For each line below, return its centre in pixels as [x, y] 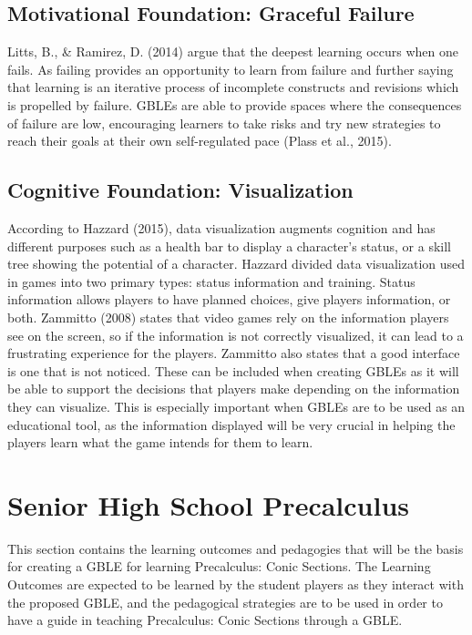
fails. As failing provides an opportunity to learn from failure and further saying [231, 69]
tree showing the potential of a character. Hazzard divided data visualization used [236, 264]
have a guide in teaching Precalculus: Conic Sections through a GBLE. [205, 620]
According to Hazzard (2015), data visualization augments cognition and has [221, 227]
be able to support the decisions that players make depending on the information [234, 389]
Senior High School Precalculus [209, 504]
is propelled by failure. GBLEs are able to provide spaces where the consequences [235, 104]
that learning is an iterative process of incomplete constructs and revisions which [233, 87]
